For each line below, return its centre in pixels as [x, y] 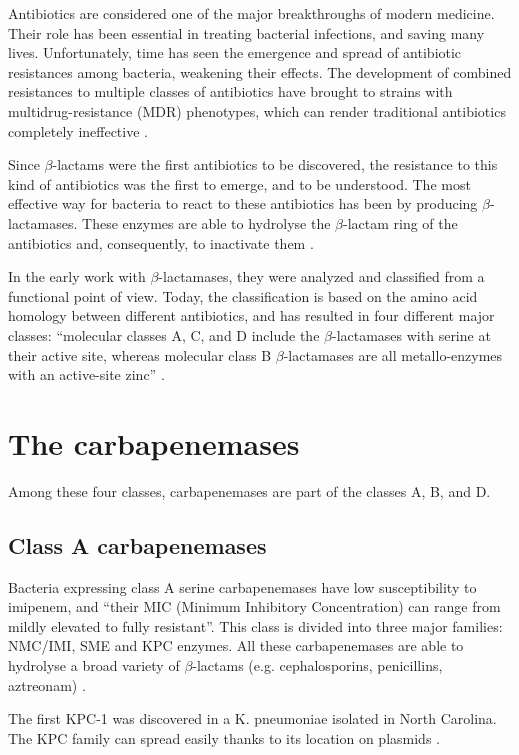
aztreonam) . [47, 684]
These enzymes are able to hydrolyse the [206, 222]
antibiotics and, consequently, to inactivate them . [161, 242]
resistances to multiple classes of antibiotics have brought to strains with [230, 91]
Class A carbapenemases [137, 544]
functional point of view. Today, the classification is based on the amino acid [243, 295]
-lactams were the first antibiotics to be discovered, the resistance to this [275, 164]
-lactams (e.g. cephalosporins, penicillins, [317, 664]
